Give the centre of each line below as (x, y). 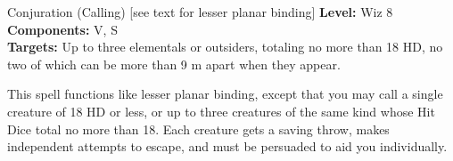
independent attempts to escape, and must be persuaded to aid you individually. (227, 146)
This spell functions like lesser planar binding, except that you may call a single (225, 94)
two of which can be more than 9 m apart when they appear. (174, 64)
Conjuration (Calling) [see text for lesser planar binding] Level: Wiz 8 (200, 12)
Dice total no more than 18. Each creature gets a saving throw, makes (198, 129)
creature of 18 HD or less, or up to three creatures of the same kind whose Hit (221, 111)
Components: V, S (62, 29)
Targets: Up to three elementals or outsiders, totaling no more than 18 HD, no (225, 47)
